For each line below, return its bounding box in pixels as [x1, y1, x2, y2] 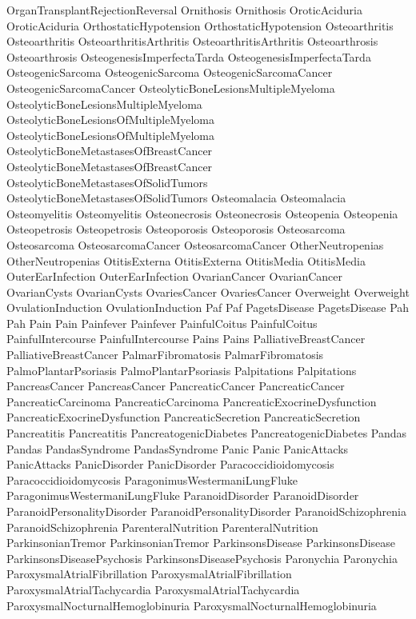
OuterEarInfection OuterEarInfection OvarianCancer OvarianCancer [6, 268, 342, 285]
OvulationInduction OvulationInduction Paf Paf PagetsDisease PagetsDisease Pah [6, 299, 410, 316]
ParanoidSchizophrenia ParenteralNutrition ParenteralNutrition [6, 518, 318, 535]
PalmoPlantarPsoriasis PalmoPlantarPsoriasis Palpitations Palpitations [6, 361, 357, 378]
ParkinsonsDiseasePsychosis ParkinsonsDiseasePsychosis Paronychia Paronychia [6, 549, 398, 566]
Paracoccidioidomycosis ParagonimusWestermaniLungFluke [6, 471, 298, 488]
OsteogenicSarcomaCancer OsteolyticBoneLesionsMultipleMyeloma [6, 79, 335, 96]
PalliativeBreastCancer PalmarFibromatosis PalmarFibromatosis [6, 346, 324, 363]
